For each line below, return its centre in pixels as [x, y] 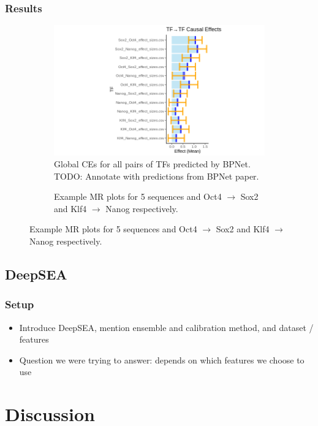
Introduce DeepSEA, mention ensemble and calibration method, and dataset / [166, 327]
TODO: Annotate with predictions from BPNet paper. [157, 176]
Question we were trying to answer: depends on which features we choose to [162, 359]
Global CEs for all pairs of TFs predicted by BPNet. [152, 164]
